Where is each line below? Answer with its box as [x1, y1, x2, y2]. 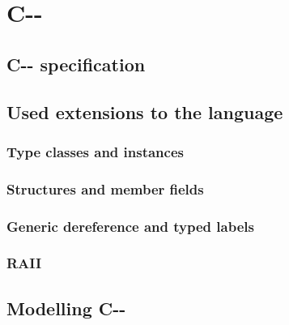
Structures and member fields [6, 178, 204, 199]
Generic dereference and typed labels [6, 216, 254, 236]
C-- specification [6, 51, 146, 76]
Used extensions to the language [6, 99, 283, 124]
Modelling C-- [6, 295, 126, 320]
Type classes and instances [6, 141, 184, 161]
